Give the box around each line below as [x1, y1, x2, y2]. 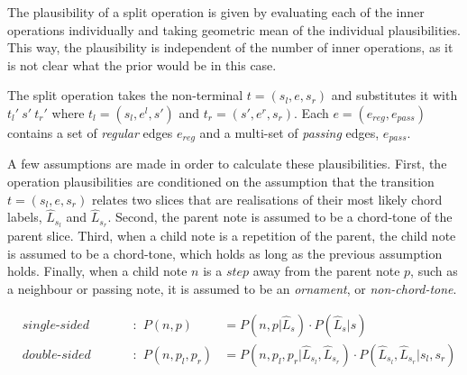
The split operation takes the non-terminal [7, 86, 243, 105]
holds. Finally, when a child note [7, 261, 188, 280]
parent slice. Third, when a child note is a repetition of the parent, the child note [7, 226, 456, 245]
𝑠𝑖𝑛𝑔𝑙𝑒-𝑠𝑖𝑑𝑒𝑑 [22, 318, 90, 332]
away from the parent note [252, 261, 400, 280]
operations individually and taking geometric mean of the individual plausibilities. [7, 20, 461, 39]
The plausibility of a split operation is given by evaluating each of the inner [7, 3, 425, 21]
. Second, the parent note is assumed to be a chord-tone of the [107, 207, 453, 226]
